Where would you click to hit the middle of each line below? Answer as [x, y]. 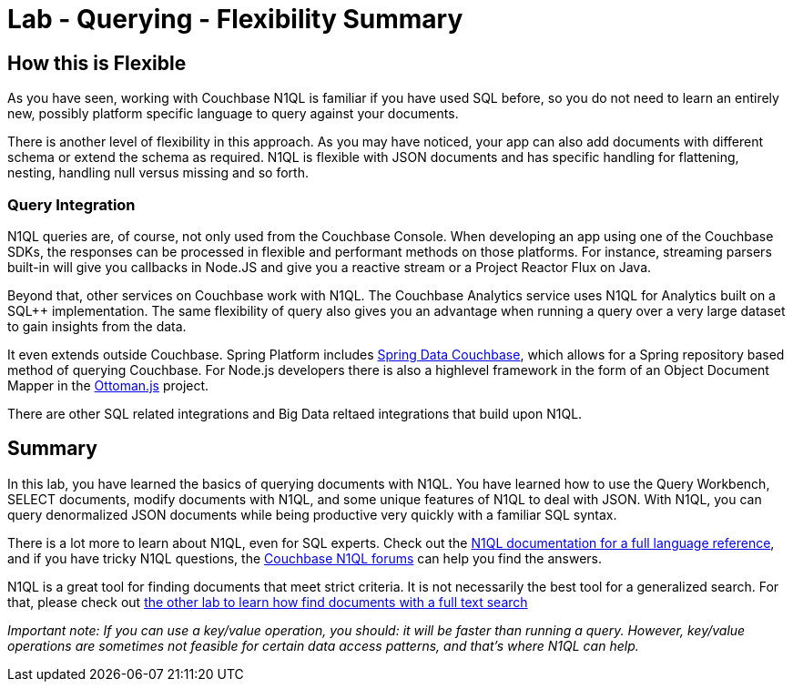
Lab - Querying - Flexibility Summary [235, 19]
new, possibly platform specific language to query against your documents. [233, 114]
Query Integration [71, 204]
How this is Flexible [97, 63]
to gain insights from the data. [97, 326]
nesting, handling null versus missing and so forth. [158, 173]
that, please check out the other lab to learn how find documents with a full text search [268, 602]
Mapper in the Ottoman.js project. [108, 385]
